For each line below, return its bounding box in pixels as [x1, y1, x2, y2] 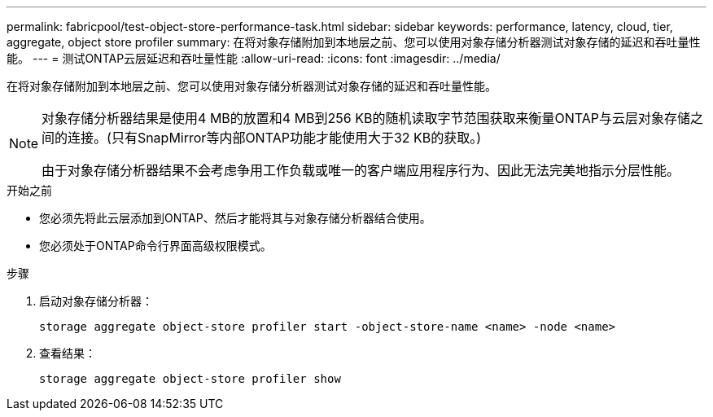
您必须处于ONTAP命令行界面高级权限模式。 [39, 239, 272, 252]
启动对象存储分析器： [39, 294, 153, 308]
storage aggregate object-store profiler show [39, 372, 341, 385]
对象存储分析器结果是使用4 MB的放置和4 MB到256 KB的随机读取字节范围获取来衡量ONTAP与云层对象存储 [42, 110, 690, 126]
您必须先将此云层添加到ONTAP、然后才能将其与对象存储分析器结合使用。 [39, 211, 431, 225]
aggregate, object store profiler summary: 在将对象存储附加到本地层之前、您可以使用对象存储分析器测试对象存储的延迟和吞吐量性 [7, 35, 701, 49]
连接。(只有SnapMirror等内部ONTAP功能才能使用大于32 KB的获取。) [68, 129, 482, 146]
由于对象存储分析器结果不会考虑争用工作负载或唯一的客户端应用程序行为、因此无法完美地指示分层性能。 [42, 162, 680, 178]
